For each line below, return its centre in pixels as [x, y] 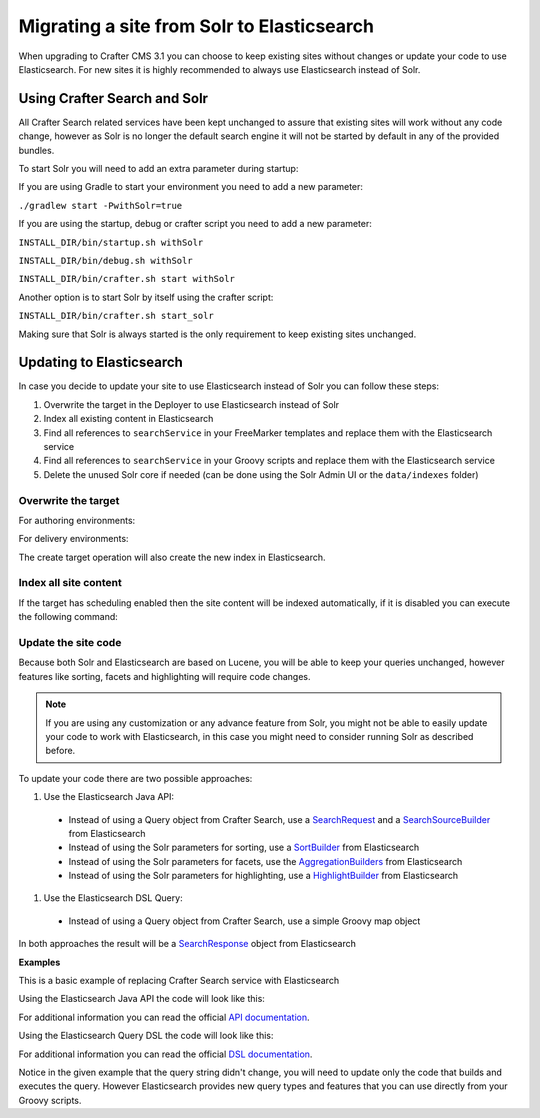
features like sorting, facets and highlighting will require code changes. [164, 676]
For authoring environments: [77, 520]
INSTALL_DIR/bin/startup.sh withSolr [111, 242]
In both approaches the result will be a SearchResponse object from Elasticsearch [187, 944]
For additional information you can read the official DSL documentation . [165, 1054]
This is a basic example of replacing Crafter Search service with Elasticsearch [179, 981]
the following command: [68, 617]
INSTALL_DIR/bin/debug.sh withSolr [106, 260]
